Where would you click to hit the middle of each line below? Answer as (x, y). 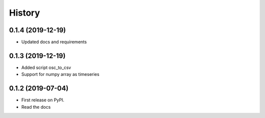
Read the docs (36, 107)
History (25, 13)
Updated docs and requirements (54, 42)
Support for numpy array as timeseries (60, 74)
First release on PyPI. (43, 100)
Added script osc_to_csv (46, 67)
